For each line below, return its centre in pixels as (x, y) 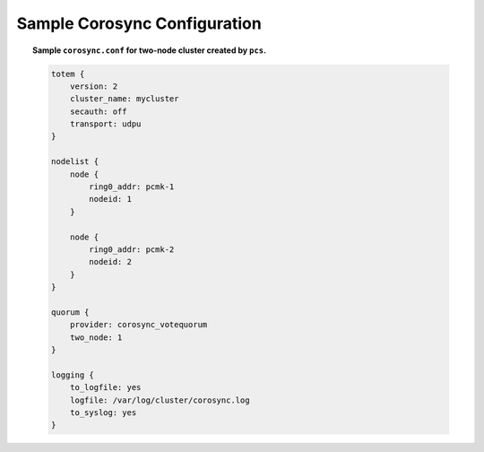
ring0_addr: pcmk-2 (132, 250)
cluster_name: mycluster (125, 99)
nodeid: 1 (110, 199)
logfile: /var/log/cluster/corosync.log (160, 400)
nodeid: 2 (110, 262)
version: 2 (94, 86)
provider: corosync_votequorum (139, 325)
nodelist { (74, 162)
